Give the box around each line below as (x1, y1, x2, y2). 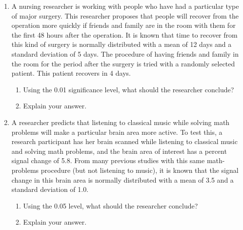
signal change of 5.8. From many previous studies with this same (11, 155, 205, 166)
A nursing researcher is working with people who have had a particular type (11, 1, 239, 11)
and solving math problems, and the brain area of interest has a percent (11, 146, 227, 156)
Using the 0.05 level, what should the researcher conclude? (23, 200, 198, 210)
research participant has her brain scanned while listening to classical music (11, 136, 238, 146)
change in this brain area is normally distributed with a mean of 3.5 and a (11, 174, 234, 185)
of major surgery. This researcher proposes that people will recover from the (11, 10, 239, 21)
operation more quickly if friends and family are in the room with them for (11, 20, 236, 30)
